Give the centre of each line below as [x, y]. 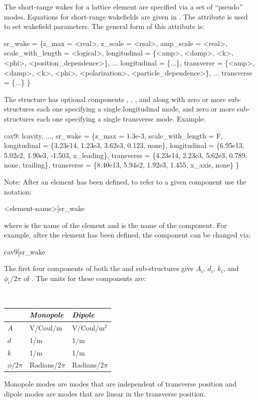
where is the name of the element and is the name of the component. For [116, 225]
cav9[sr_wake [25, 251]
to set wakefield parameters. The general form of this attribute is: [104, 26]
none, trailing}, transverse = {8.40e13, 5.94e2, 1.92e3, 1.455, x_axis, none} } [122, 165]
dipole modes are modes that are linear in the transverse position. [105, 394]
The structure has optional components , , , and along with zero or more [115, 99]
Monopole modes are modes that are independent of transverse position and [120, 384]
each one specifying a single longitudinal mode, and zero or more [136, 109]
